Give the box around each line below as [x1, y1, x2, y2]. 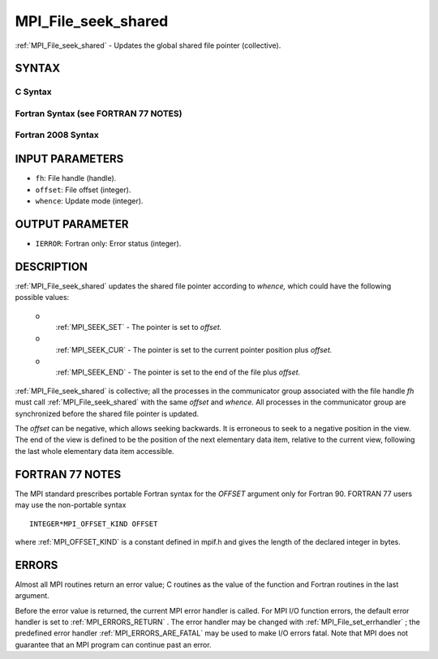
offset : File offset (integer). [35, 185, 131, 195]
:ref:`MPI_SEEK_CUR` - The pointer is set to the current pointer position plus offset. [55, 344, 333, 354]
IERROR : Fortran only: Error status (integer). [35, 238, 182, 248]
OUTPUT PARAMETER [15, 217, 129, 231]
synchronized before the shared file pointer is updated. [15, 409, 200, 418]
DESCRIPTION [15, 259, 88, 273]
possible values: [15, 293, 70, 302]
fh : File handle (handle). [35, 173, 117, 183]
